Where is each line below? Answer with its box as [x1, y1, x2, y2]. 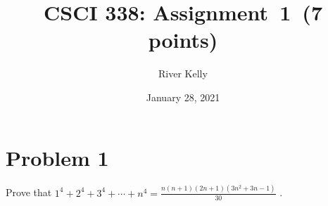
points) [148, 25, 218, 54]
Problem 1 [6, 143, 109, 172]
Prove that [6, 185, 52, 200]
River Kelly [158, 66, 208, 81]
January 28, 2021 [146, 89, 220, 104]
